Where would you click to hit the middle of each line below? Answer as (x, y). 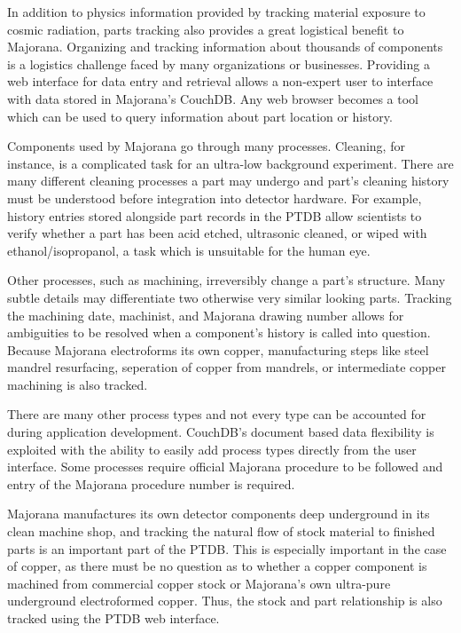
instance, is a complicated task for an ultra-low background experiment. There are (230, 163)
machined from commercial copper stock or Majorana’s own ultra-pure (199, 583)
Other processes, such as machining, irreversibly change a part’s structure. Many (227, 280)
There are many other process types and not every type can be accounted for (217, 414)
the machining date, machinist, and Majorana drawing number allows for (206, 315)
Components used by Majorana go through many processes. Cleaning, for (206, 146)
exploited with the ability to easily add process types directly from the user (212, 449)
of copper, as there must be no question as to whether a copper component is (217, 566)
